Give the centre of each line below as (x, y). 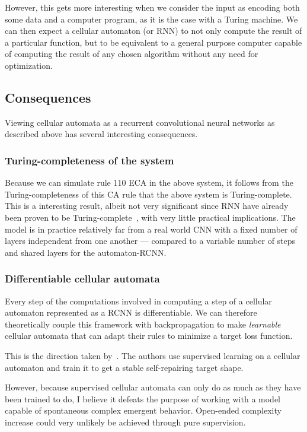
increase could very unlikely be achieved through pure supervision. (125, 422)
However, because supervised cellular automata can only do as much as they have (153, 387)
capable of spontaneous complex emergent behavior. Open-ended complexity (143, 410)
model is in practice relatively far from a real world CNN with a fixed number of (151, 229)
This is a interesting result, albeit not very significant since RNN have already (147, 206)
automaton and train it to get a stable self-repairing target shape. (124, 367)
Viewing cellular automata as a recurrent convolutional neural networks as (140, 122)
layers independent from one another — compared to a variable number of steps (150, 241)
